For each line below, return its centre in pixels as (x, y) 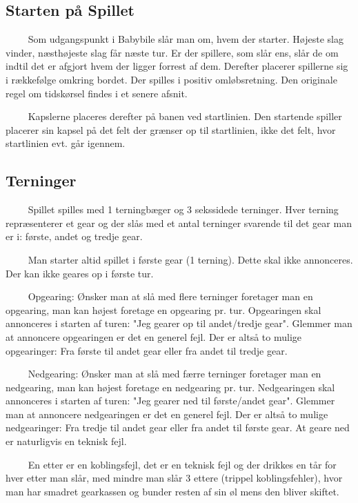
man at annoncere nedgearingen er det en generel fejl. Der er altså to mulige (167, 414)
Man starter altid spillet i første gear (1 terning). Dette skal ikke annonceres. (190, 259)
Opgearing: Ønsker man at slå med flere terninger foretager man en (170, 296)
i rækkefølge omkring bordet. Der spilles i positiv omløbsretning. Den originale (171, 79)
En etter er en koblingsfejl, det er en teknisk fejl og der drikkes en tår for (182, 464)
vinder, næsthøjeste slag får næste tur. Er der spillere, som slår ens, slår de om (172, 52)
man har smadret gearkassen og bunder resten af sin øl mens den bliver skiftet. (172, 491)
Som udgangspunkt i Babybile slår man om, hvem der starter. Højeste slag (186, 39)
